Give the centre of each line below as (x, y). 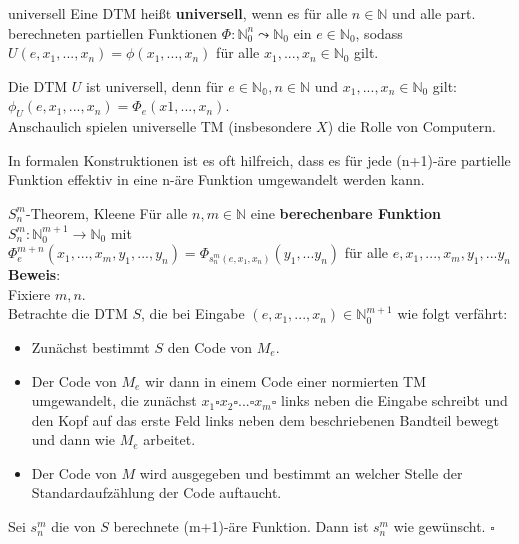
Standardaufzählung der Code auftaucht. (156, 492)
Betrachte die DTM (68, 313)
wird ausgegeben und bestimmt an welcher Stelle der (301, 472)
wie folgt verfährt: (452, 313)
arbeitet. (169, 439)
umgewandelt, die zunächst (114, 400)
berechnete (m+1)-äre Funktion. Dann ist (241, 526)
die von (73, 526)
